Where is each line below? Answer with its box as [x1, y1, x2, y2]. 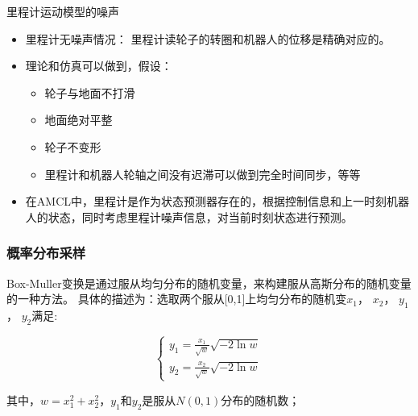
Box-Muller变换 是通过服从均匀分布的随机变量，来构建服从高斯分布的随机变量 [6, 274, 412, 291]
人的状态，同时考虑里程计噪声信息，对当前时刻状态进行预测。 [25, 208, 353, 225]
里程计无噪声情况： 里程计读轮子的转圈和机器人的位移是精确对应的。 [25, 30, 391, 47]
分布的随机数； [221, 391, 300, 408]
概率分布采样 [6, 243, 86, 263]
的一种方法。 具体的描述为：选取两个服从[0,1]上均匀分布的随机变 [6, 290, 347, 307]
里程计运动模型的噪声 [6, 3, 119, 19]
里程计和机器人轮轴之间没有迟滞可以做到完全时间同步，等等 [44, 165, 361, 182]
